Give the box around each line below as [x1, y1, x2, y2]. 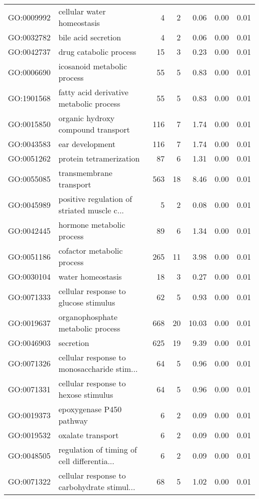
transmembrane [58, 167, 113, 178]
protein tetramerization [58, 153, 140, 164]
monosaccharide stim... [58, 363, 138, 374]
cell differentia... [58, 455, 115, 467]
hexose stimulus [58, 389, 114, 400]
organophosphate [58, 311, 118, 323]
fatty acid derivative [58, 86, 129, 98]
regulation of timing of [58, 444, 137, 455]
